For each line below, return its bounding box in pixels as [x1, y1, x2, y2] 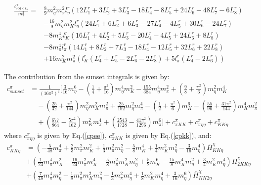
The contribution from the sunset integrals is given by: [4, 71, 170, 81]
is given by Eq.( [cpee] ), [37, 130, 107, 140]
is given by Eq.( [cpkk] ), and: [126, 130, 212, 140]
